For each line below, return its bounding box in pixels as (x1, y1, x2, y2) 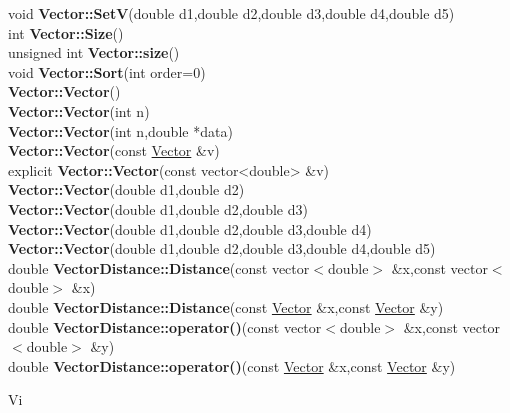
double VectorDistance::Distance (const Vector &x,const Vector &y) (8, 296, 444, 317)
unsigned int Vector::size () (8, 42, 180, 63)
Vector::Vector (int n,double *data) (8, 120, 233, 141)
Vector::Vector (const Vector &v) (8, 140, 220, 161)
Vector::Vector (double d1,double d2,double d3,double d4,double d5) (8, 238, 436, 259)
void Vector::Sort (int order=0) (8, 61, 206, 82)
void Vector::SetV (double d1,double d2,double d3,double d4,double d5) (8, 3, 455, 23)
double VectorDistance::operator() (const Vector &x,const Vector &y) (8, 355, 456, 376)
